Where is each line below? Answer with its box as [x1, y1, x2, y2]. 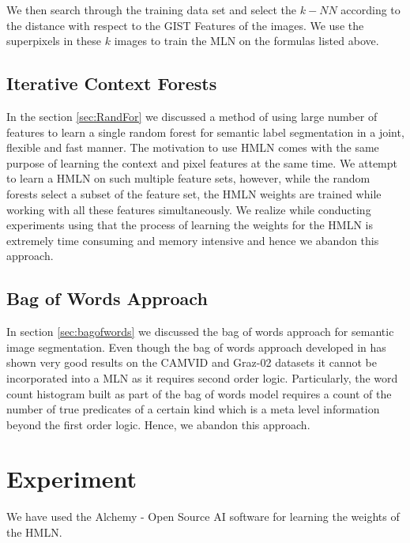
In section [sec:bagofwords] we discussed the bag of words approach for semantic [6, 323, 394, 340]
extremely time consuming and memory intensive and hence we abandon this [6, 232, 379, 248]
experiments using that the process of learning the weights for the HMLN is [6, 217, 373, 233]
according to [340, 2, 401, 17]
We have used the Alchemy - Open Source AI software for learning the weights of [6, 508, 400, 525]
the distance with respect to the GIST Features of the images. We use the [6, 17, 364, 33]
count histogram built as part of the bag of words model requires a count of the [6, 385, 392, 402]
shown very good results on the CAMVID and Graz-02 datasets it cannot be [6, 354, 378, 371]
